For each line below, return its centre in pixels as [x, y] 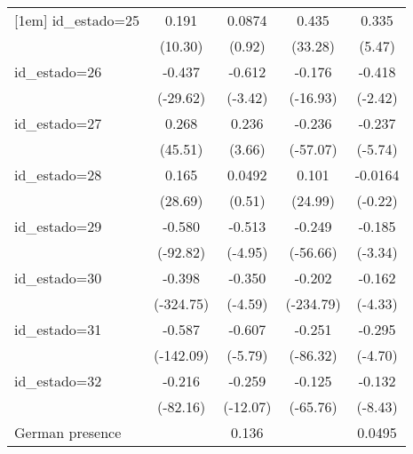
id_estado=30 [58, 278]
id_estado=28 [58, 175]
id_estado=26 [58, 72]
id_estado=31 [58, 329]
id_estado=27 [58, 123]
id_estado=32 [58, 381]
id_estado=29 [58, 226]
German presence [68, 432]
